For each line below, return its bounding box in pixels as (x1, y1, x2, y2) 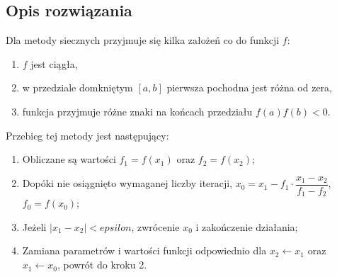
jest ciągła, (30, 56, 78, 71)
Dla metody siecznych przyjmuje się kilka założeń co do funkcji (6, 33, 280, 47)
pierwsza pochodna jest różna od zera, (166, 80, 333, 95)
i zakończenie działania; (195, 219, 298, 234)
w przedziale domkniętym (22, 80, 133, 95)
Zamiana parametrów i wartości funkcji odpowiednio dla (22, 243, 267, 258)
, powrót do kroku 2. (57, 257, 147, 272)
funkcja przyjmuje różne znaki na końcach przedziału (22, 103, 253, 118)
